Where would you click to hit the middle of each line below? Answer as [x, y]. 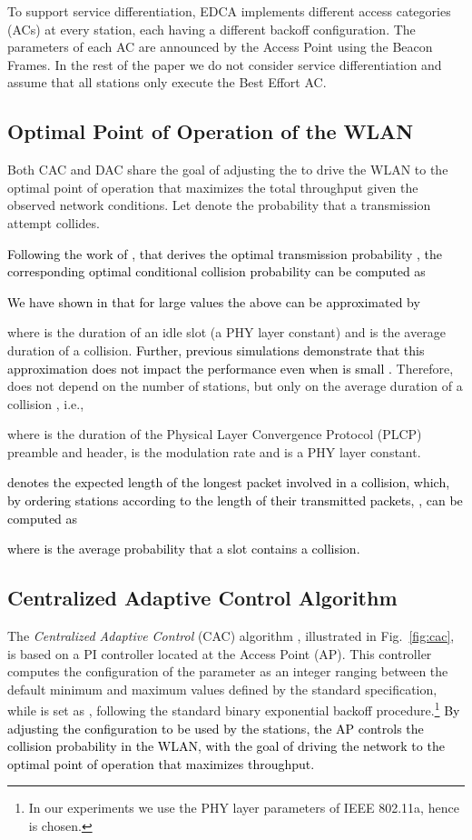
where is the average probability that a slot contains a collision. [184, 549]
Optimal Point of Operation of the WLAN [211, 131]
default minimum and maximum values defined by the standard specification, [222, 689]
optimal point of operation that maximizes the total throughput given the [213, 187]
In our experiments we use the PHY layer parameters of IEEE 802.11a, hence [244, 808]
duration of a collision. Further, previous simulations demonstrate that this [216, 350]
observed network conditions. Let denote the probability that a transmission [219, 205]
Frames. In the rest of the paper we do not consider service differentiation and [225, 64]
